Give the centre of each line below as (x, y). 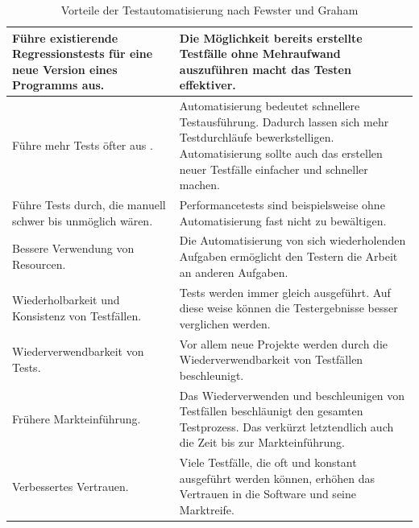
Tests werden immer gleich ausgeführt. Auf (285, 292)
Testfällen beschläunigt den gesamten (271, 411)
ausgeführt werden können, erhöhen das (277, 478)
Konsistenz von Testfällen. (77, 315)
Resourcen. (39, 264)
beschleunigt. (212, 375)
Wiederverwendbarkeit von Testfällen (271, 359)
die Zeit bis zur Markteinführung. (262, 442)
